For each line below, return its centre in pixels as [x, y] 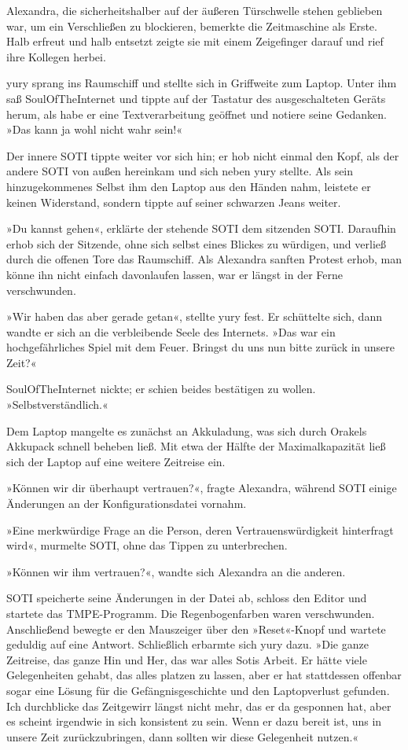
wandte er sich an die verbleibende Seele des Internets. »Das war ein [171, 331]
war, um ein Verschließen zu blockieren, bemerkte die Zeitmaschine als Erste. [192, 26]
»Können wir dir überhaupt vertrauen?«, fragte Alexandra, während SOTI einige [202, 488]
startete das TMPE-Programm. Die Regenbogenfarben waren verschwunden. [191, 613]
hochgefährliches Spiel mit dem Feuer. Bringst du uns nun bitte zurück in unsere [201, 347]
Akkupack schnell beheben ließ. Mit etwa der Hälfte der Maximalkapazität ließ [196, 446]
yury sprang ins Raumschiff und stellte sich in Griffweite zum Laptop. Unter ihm [202, 83]
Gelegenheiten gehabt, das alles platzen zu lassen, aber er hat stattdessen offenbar [204, 675]
